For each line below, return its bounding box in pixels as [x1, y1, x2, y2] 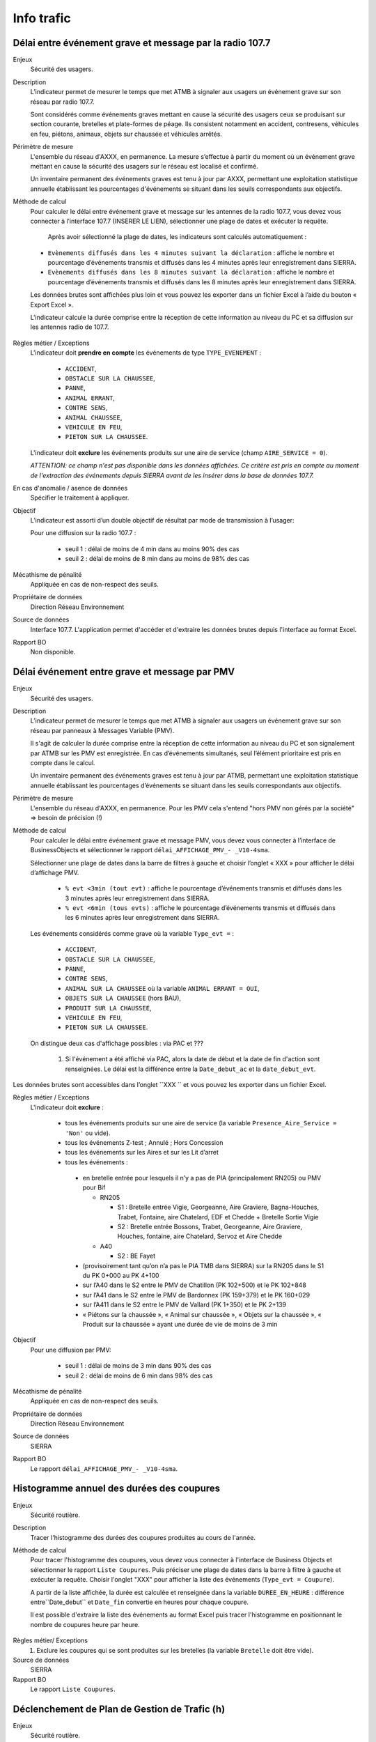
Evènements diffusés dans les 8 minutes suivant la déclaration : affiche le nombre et [47, 268, 335, 277]
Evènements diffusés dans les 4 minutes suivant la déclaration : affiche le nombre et [47, 248, 335, 257]
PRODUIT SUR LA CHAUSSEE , [65, 1003, 152, 1012]
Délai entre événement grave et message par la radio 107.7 [13, 37, 271, 49]
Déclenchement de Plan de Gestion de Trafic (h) [13, 1703, 226, 1715]
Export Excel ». [30, 300, 74, 309]
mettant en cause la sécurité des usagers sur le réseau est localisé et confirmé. [30, 162, 259, 170]
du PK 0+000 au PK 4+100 [82, 1271, 159, 1279]
